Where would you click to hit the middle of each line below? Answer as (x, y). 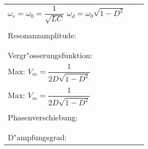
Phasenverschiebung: (43, 117)
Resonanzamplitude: (42, 35)
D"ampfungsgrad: (37, 137)
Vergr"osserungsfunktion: (50, 55)
